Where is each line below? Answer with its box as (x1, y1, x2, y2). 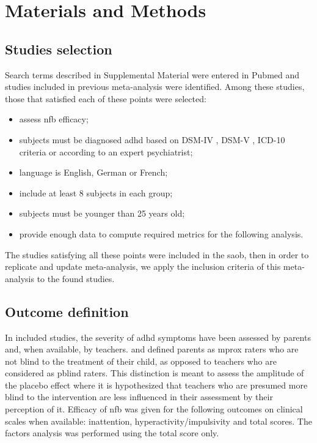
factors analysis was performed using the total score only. (5, 426, 219, 439)
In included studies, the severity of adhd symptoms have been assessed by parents (5, 330, 311, 343)
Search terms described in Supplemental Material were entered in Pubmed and (5, 68, 300, 81)
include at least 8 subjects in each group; (19, 186, 173, 199)
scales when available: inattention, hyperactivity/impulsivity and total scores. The (5, 414, 312, 427)
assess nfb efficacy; (19, 113, 89, 125)
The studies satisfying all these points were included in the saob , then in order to (5, 248, 309, 261)
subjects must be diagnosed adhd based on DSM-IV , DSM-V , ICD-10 (19, 133, 285, 146)
